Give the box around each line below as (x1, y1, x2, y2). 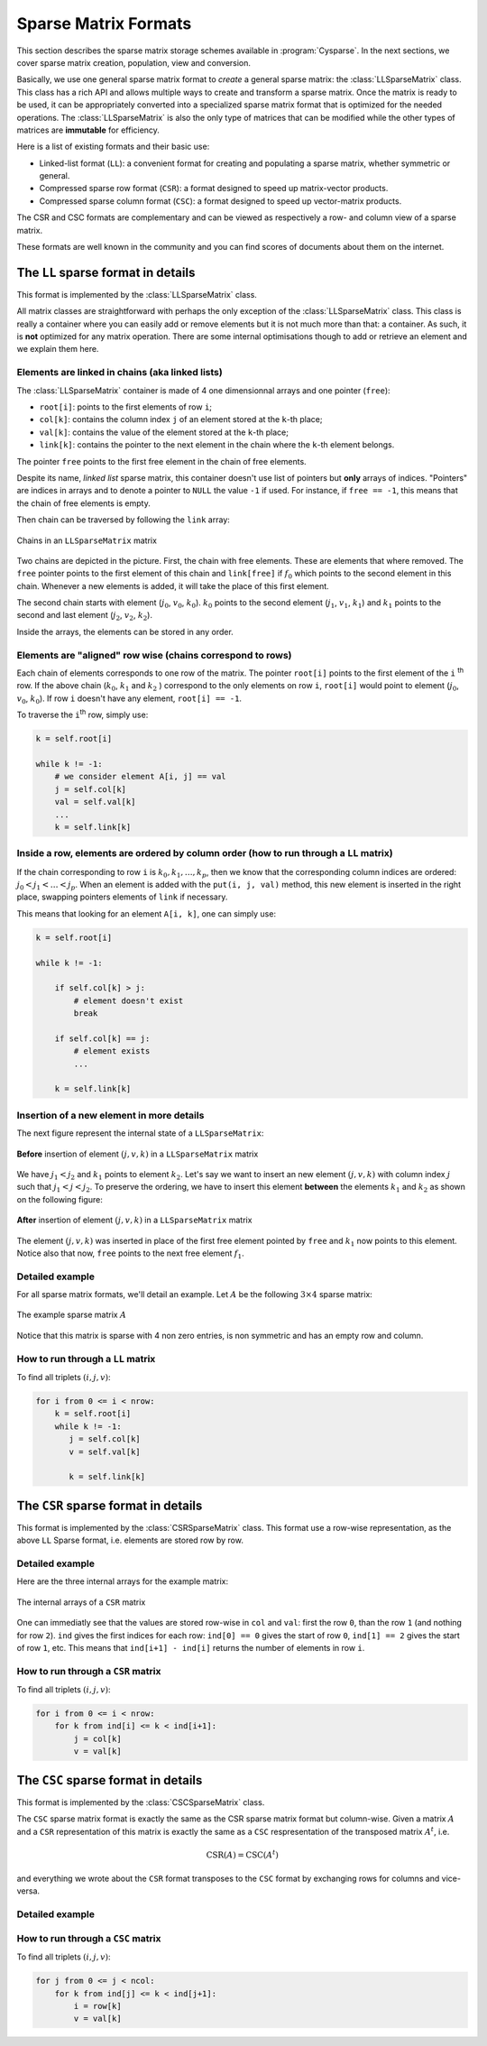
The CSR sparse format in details (16, 1498, 203, 1513)
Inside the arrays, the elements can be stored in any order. (16, 626, 234, 637)
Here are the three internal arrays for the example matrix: (16, 1576, 229, 1587)
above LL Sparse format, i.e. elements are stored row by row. (16, 1534, 243, 1546)
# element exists (73, 1046, 151, 1056)
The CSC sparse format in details (16, 1773, 203, 1788)
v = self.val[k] (69, 1446, 142, 1457)
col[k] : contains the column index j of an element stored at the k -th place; (39, 414, 323, 425)
